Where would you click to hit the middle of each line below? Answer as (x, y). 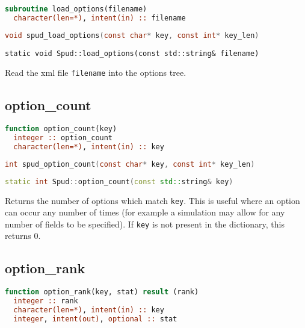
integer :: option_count (63, 138)
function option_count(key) (61, 129)
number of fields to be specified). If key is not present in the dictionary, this (145, 224)
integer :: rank (46, 301)
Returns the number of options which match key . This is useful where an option (152, 200)
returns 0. (23, 236)
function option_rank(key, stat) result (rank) (102, 292)
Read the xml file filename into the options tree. (96, 73)
